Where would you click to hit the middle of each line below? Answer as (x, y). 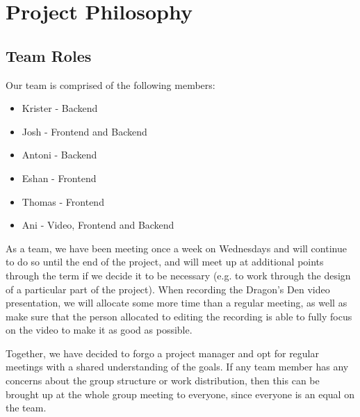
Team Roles (49, 55)
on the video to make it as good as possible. (99, 330)
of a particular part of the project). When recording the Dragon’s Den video (168, 289)
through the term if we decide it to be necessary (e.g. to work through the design (178, 275)
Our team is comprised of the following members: (111, 84)
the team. (26, 408)
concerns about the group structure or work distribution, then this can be (163, 381)
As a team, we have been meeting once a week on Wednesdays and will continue (176, 248)
